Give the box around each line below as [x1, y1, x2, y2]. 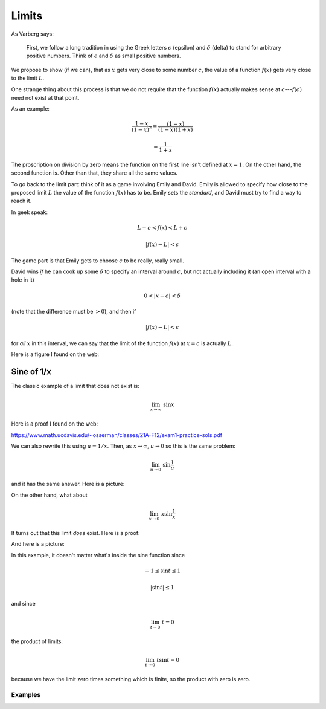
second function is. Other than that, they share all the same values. [11, 169, 178, 176]
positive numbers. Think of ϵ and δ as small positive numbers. [26, 52, 181, 60]
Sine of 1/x [11, 366, 51, 377]
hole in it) [11, 276, 34, 283]
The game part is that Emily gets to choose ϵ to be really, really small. [11, 257, 184, 264]
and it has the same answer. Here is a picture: [11, 481, 125, 488]
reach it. [11, 197, 32, 205]
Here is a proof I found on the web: [11, 420, 98, 427]
